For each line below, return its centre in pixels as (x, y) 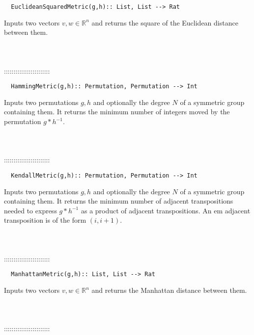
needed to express (30, 210)
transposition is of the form (45, 220)
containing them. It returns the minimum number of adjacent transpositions (119, 201)
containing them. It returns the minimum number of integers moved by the (117, 112)
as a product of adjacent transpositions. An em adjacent (166, 210)
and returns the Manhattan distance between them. (169, 290)
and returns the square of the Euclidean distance (165, 22)
